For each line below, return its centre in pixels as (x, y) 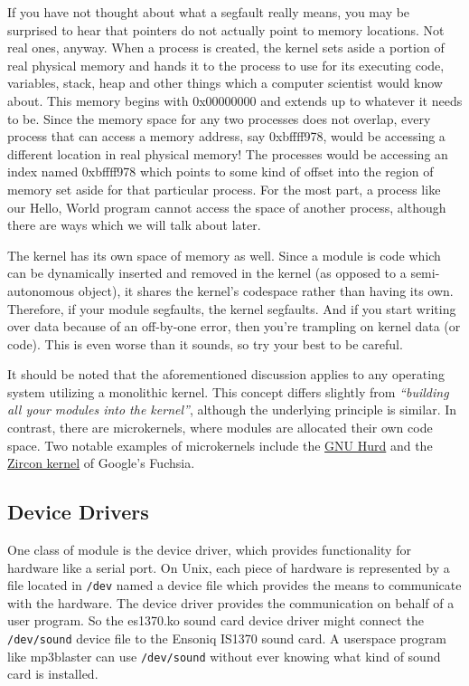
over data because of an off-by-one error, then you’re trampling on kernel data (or (234, 326)
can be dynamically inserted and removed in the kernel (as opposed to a (207, 273)
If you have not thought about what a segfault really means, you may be (209, 12)
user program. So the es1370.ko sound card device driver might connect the (216, 620)
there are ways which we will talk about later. (134, 225)
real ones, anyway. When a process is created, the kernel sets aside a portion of (226, 48)
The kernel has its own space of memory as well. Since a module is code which (224, 255)
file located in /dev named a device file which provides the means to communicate (234, 585)
